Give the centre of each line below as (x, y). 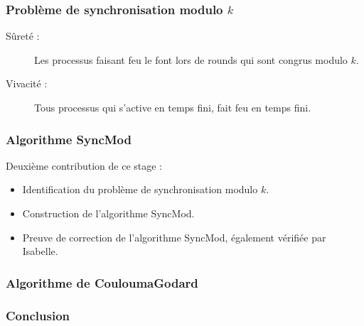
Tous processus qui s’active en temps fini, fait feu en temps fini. (173, 107)
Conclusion (38, 315)
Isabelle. (40, 251)
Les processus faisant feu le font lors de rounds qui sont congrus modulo (191, 59)
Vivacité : (27, 83)
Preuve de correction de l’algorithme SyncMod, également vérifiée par (174, 237)
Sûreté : (23, 36)
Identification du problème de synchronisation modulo (140, 189)
